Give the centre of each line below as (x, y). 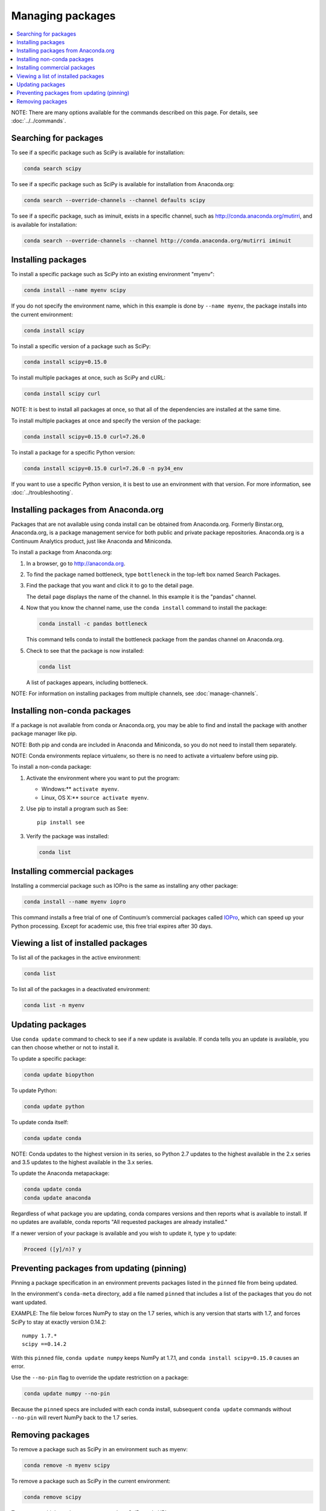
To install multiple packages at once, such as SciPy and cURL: (88, 378)
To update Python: (34, 1090)
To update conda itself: (40, 1122)
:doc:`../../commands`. (39, 121)
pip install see (61, 823)
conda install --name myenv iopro (75, 902)
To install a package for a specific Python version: (73, 452)
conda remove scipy (53, 1497)
